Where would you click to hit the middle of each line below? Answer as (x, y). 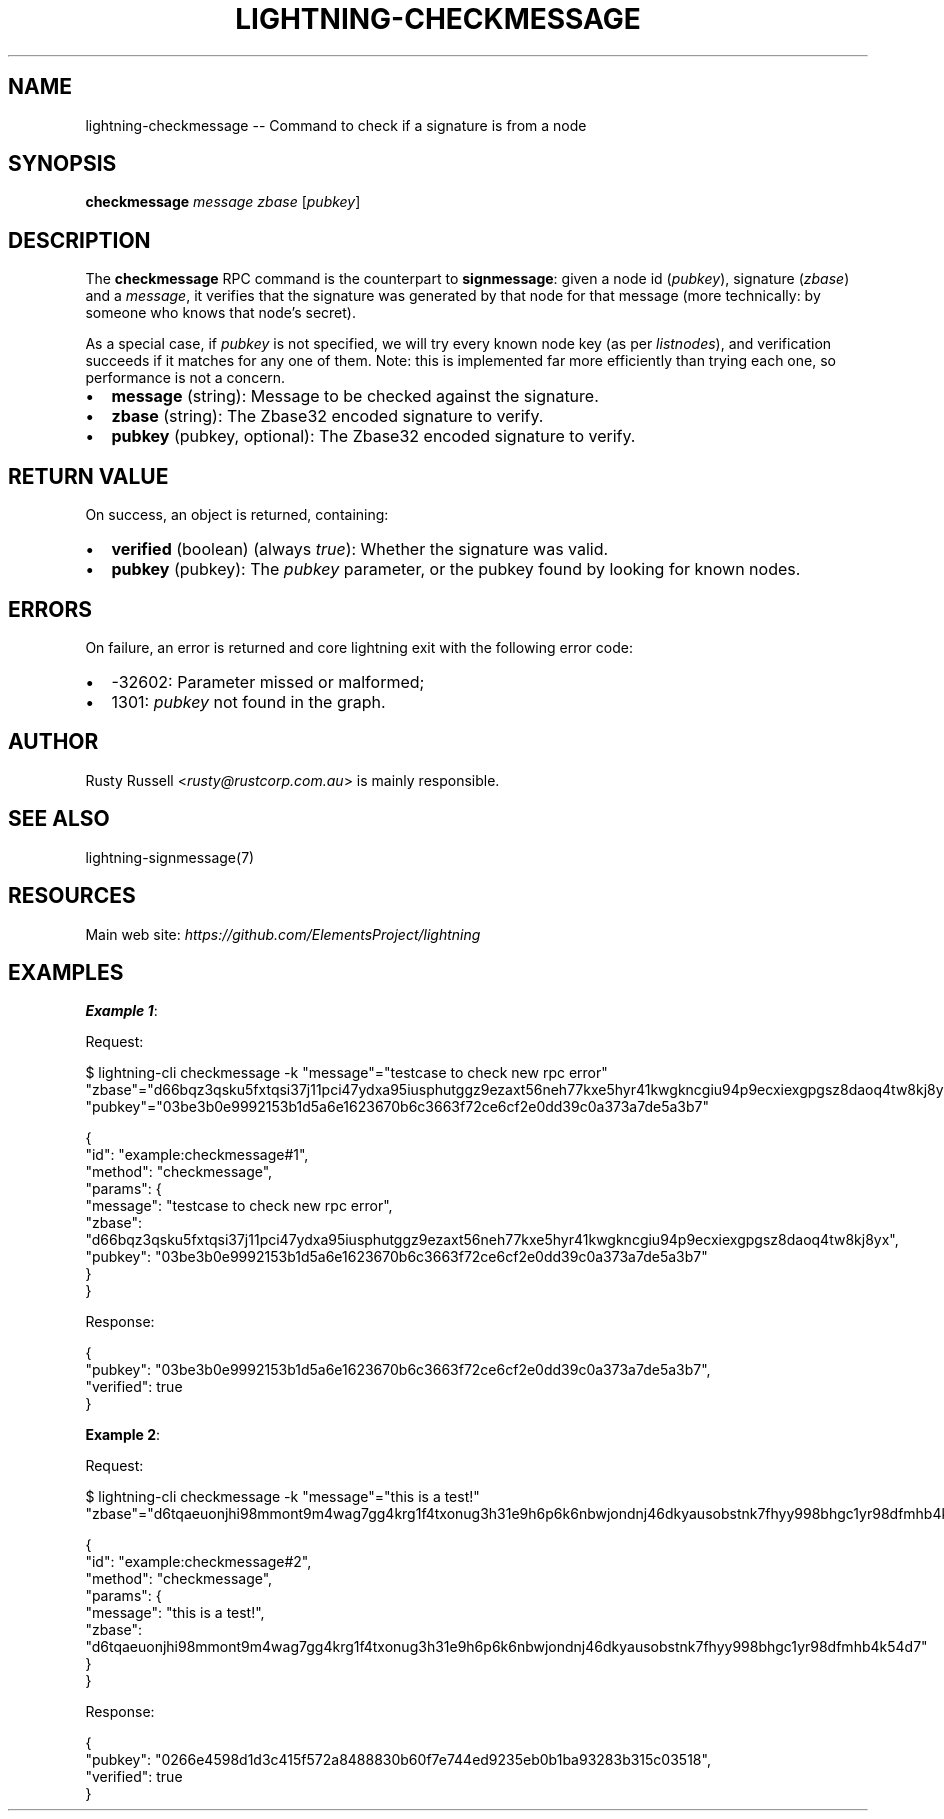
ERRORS (50, 609)
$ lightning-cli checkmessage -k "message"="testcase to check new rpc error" (346, 1073)
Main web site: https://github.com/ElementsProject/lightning (283, 934)
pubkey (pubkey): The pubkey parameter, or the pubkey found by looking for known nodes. (456, 569)
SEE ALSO (59, 819)
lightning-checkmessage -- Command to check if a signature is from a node (336, 125)
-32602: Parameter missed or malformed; (268, 681)
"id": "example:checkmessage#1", (197, 1155)
